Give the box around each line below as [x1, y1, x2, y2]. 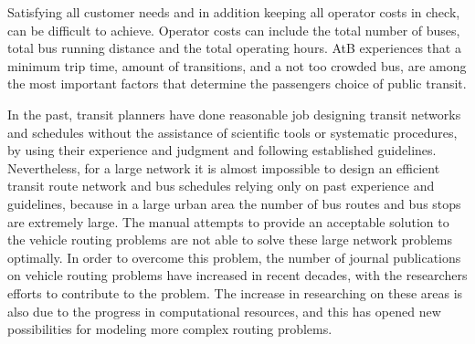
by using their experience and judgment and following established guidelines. [7, 141, 437, 160]
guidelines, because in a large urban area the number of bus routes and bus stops [7, 193, 461, 213]
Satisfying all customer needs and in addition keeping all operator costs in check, [7, 3, 460, 21]
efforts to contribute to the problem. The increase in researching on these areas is [7, 283, 463, 302]
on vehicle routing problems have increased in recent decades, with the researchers [7, 266, 468, 285]
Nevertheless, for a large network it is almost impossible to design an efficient [7, 158, 440, 177]
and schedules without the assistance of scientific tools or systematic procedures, [7, 122, 458, 141]
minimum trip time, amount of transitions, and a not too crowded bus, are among [7, 56, 467, 75]
